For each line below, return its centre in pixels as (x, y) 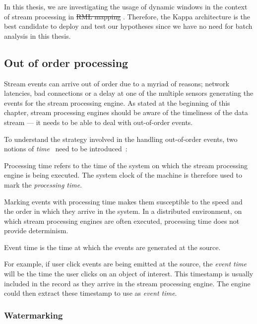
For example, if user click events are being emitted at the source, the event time (125, 264)
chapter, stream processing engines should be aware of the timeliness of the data (126, 112)
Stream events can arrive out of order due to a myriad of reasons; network (117, 83)
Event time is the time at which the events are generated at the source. (112, 247)
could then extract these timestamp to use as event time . (91, 293)
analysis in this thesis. (37, 35)
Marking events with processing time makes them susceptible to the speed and (123, 201)
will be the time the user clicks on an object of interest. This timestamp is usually (129, 274)
